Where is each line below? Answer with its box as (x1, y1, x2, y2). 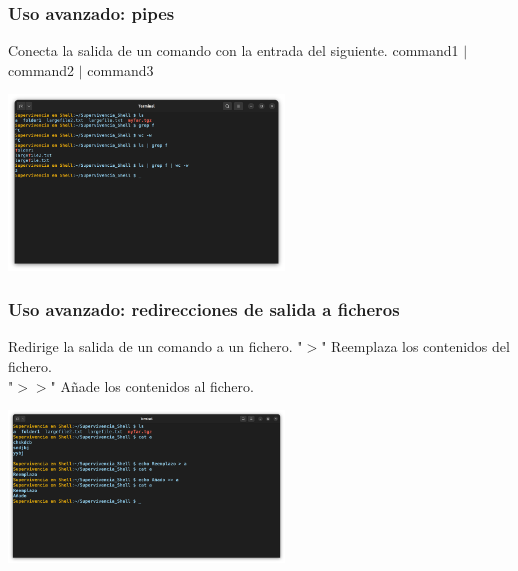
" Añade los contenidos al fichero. (50, 375, 254, 396)
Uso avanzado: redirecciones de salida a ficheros (8, 297, 400, 322)
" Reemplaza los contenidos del (321, 336, 510, 357)
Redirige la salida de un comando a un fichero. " (8, 336, 303, 357)
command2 (8, 59, 75, 80)
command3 (87, 59, 154, 80)
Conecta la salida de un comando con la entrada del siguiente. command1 (8, 40, 459, 61)
